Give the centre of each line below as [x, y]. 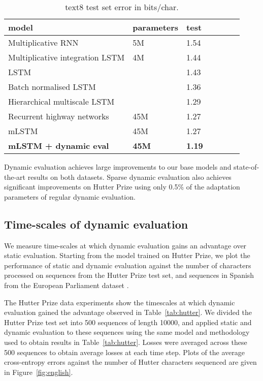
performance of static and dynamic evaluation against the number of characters [128, 265]
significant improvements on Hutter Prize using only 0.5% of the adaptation [122, 187]
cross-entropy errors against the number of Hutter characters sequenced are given [130, 362]
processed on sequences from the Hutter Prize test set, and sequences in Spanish [129, 275]
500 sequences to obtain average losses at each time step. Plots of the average [124, 352]
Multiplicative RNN [43, 42]
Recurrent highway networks [59, 116]
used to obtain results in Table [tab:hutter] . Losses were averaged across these [126, 342]
